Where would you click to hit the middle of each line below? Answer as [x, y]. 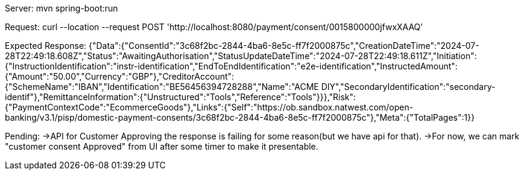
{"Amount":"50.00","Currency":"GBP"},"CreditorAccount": [120, 76]
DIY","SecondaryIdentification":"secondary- [408, 87]
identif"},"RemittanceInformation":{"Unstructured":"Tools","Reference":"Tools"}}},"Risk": [181, 97]
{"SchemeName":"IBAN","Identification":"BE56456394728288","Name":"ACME [162, 87]
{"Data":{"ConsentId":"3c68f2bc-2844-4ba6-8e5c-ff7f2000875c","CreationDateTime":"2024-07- [284, 46]
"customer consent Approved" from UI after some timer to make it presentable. [162, 146]
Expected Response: [46, 46]
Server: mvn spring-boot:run [62, 8]
